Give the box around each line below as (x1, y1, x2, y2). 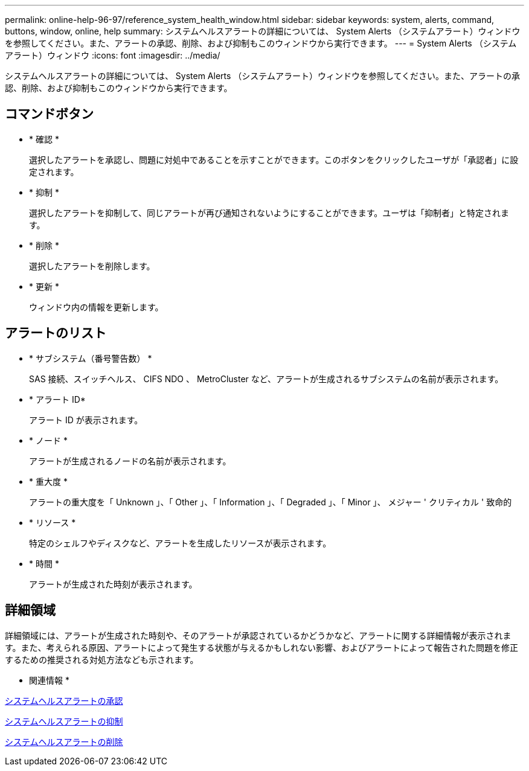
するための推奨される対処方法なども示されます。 (5, 654, 199, 665)
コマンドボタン (5, 106, 94, 122)
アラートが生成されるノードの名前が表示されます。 (29, 455, 231, 466)
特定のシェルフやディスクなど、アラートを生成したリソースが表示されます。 (29, 537, 332, 548)
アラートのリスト (5, 325, 106, 341)
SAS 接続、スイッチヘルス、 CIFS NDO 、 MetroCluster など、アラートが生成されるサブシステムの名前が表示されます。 (29, 373, 504, 384)
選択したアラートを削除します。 (29, 260, 155, 271)
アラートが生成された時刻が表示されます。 (29, 578, 197, 589)
